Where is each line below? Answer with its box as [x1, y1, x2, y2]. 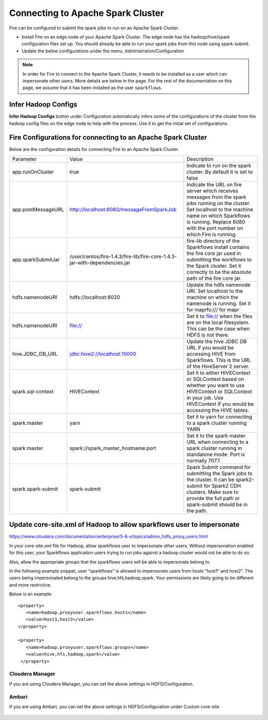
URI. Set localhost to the [186, 287, 243, 294]
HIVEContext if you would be [186, 400, 254, 407]
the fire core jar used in [186, 249, 241, 256]
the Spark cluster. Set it [186, 262, 241, 269]
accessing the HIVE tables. [186, 406, 250, 413]
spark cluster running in [186, 445, 242, 452]
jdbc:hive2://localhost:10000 [69, 350, 136, 357]
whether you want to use [186, 381, 245, 388]
